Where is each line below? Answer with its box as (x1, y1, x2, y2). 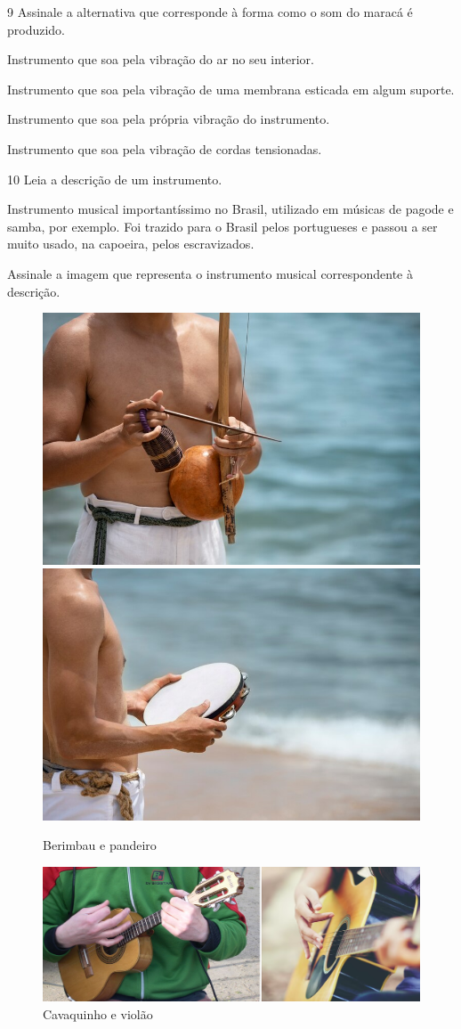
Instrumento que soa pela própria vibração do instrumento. (7, 110, 330, 128)
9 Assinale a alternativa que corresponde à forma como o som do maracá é (7, 3, 413, 20)
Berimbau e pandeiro (43, 836, 157, 854)
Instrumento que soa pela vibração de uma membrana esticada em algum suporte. (7, 79, 455, 98)
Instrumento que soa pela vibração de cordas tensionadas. (7, 139, 322, 158)
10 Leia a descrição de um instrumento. (7, 169, 222, 188)
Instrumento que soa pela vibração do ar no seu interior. (7, 50, 314, 69)
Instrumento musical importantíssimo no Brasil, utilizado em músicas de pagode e (7, 200, 454, 218)
